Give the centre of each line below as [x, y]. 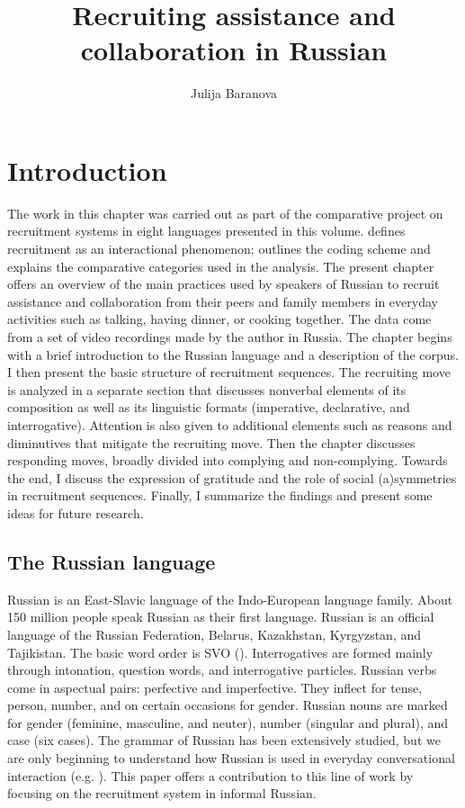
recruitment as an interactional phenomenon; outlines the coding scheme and [219, 249]
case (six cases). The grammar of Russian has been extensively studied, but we [224, 740]
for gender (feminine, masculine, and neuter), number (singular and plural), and [228, 722]
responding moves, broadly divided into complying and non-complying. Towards [228, 460]
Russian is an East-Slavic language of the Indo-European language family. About [230, 599]
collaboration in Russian [234, 50]
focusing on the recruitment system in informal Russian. [162, 793]
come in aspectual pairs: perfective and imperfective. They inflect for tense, [215, 687]
